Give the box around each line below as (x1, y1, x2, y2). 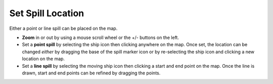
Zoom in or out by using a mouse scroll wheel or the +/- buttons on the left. (22, 34, 179, 40)
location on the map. (22, 56, 65, 62)
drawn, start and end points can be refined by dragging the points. (22, 70, 161, 76)
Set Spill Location (9, 8, 84, 19)
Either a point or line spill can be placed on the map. (9, 25, 118, 31)
